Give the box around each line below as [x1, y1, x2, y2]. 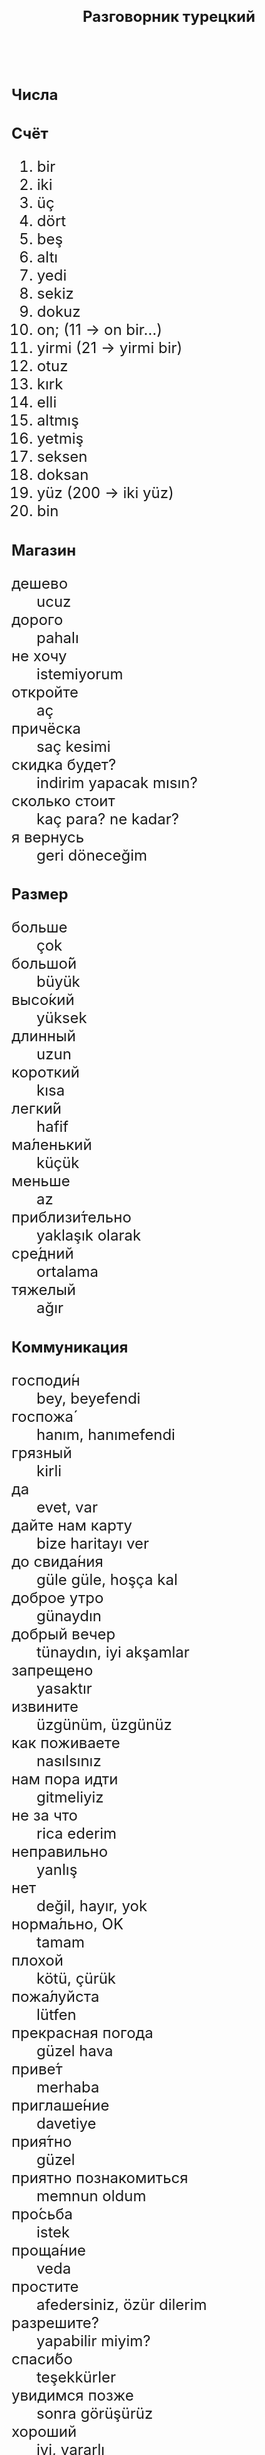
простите [11, 2276, 79, 2296]
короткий [11, 1063, 80, 1082]
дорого [11, 610, 64, 629]
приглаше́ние [11, 2095, 110, 2115]
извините [11, 1696, 79, 1716]
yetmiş [36, 429, 84, 449]
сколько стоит [11, 791, 116, 810]
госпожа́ [11, 1406, 74, 1426]
